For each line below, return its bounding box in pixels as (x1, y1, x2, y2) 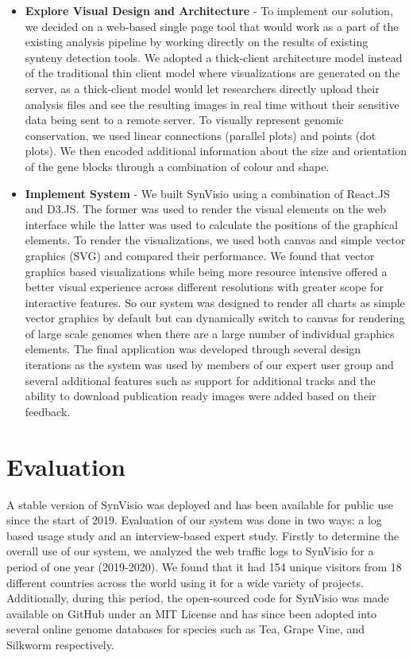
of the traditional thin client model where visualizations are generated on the (25, 64, 400, 81)
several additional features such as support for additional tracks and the (25, 372, 376, 388)
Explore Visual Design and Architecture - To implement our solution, (25, 2, 393, 18)
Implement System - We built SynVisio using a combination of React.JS (25, 185, 390, 201)
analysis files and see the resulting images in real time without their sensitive (25, 95, 399, 112)
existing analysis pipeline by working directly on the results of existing (25, 33, 369, 50)
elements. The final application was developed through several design (25, 341, 361, 357)
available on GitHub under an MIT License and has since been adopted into (6, 605, 377, 621)
